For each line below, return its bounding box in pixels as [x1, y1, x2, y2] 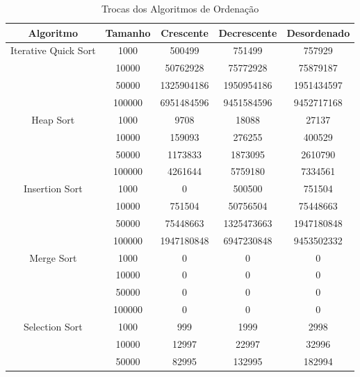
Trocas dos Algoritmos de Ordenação [101, 1, 259, 15]
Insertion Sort [24, 181, 83, 196]
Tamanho [105, 25, 151, 40]
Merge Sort [29, 250, 77, 265]
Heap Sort [31, 112, 75, 126]
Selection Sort [23, 319, 83, 333]
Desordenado [286, 25, 350, 40]
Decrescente [218, 25, 277, 40]
